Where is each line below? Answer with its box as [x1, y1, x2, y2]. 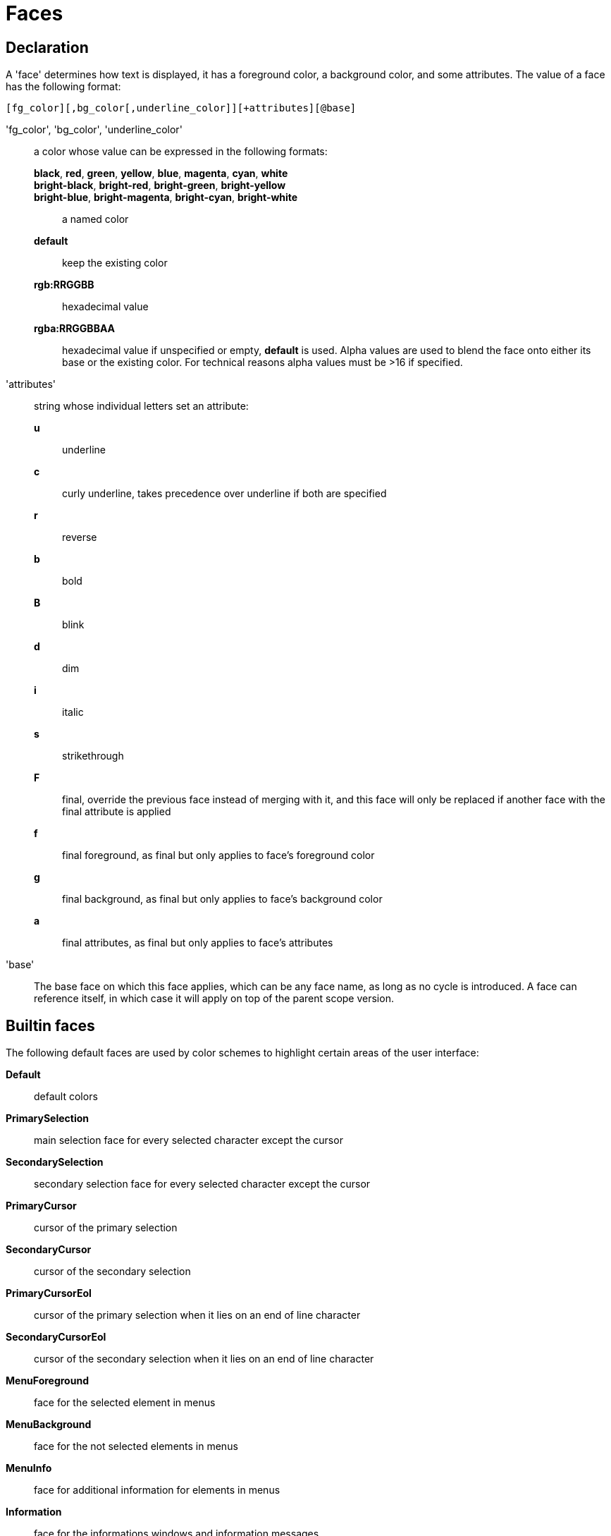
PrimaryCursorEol [6, 1287, 92, 1300]
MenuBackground [6, 1418, 92, 1431]
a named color [62, 213, 129, 226]
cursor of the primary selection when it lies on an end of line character [34, 1309, 361, 1322]
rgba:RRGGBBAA [34, 322, 116, 335]
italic [62, 706, 84, 719]
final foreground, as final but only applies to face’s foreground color [62, 849, 375, 862]
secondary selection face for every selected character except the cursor [34, 1178, 371, 1190]
